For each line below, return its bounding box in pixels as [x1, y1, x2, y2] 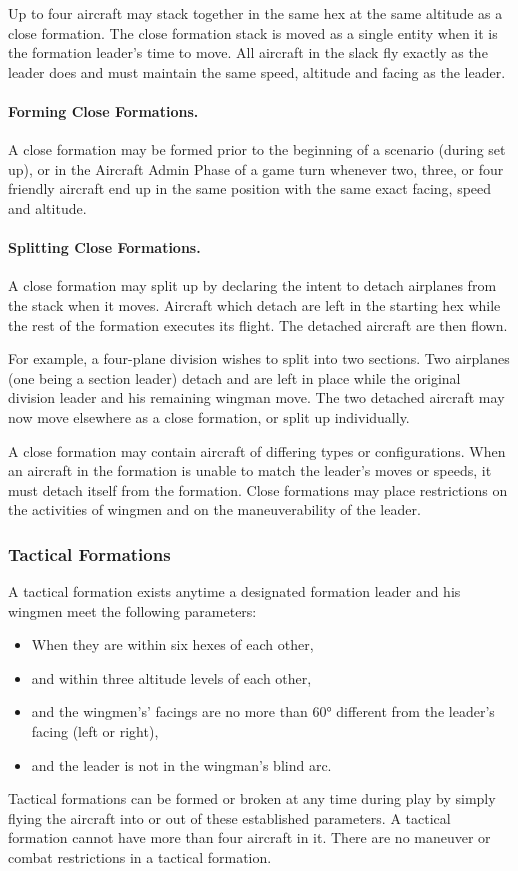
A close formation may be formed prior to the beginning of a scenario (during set [8, 139, 506, 160]
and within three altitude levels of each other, [31, 667, 312, 688]
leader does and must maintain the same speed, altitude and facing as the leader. [8, 61, 506, 82]
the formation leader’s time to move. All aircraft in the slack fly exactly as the [8, 42, 488, 63]
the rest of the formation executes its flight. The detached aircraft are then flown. [8, 314, 508, 335]
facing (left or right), [31, 721, 159, 742]
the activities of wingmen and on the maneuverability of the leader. [8, 499, 421, 520]
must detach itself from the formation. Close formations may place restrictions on [8, 479, 508, 500]
